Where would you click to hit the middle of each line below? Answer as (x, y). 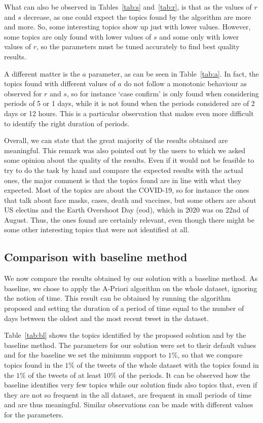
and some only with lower (199, 36)
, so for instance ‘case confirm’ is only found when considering (163, 93)
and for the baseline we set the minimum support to (85, 355)
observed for (23, 93)
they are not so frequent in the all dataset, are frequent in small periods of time (128, 394)
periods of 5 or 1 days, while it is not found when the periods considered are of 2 (129, 103)
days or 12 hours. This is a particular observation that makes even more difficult (129, 113)
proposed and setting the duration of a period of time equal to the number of (124, 308)
